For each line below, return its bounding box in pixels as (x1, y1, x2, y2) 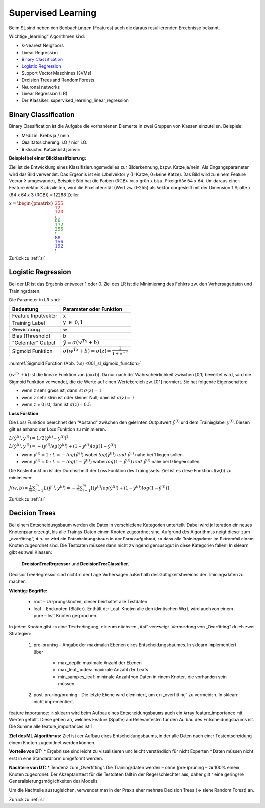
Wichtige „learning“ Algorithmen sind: (9, 33, 85, 39)
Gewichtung (12, 326, 40, 333)
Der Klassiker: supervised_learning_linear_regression (21, 97, 129, 103)
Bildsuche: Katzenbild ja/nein (21, 146, 80, 152)
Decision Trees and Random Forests (21, 77, 95, 83)
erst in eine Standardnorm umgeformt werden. (9, 755, 103, 761)
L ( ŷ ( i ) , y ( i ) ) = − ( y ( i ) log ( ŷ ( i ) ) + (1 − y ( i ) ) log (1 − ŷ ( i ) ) (9, 443, 117, 449)
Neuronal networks (21, 84, 60, 90)
